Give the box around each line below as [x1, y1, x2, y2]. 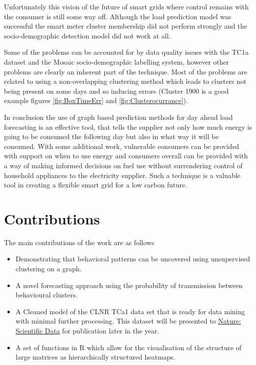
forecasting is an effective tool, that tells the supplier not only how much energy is [4, 121, 252, 132]
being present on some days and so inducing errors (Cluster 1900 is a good [4, 85, 229, 96]
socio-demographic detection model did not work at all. [4, 30, 171, 40]
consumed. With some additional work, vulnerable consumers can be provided [4, 141, 239, 151]
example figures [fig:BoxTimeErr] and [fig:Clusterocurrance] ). [4, 95, 188, 106]
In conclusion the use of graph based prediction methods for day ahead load [4, 111, 233, 122]
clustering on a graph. [15, 263, 82, 273]
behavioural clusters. [15, 290, 78, 300]
